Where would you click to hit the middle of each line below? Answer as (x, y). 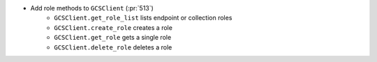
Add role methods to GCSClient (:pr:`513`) (92, 8)
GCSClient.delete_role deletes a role (113, 47)
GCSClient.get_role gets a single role (113, 38)
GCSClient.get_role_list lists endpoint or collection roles (143, 18)
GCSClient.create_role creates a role (113, 27)
